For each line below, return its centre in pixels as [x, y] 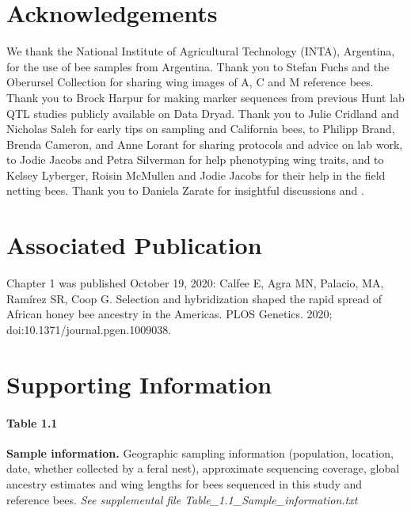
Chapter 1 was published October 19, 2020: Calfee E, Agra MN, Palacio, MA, [195, 283]
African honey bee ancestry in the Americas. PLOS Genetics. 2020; [169, 314]
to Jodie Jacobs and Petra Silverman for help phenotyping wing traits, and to [195, 160]
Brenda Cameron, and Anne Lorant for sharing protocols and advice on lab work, [205, 144]
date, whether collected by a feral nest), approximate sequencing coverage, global [203, 468]
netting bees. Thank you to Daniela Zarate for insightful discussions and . [185, 190]
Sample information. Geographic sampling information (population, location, [200, 452]
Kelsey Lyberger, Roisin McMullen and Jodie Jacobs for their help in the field [196, 175]
